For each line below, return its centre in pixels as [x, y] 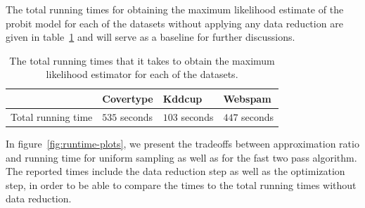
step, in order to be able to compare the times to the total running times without [181, 184]
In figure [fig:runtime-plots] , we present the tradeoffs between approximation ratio [182, 143]
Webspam [247, 98]
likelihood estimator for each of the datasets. [142, 74]
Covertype [128, 98]
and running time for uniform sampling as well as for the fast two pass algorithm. [181, 157]
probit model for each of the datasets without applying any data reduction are [174, 23]
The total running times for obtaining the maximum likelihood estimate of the [175, 9]
